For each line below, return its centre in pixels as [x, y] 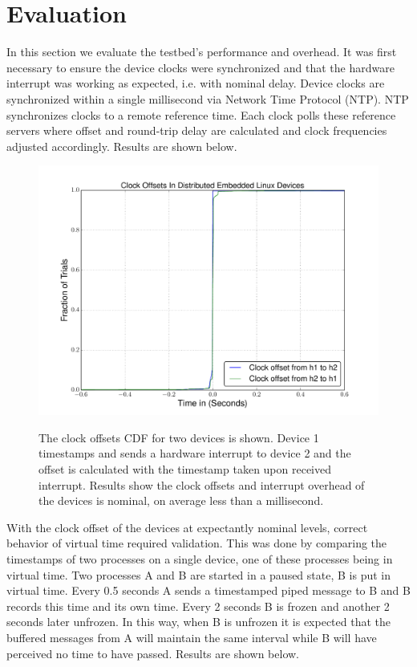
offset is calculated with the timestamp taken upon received [185, 469]
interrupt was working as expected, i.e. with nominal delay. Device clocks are [196, 83]
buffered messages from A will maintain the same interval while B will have [192, 637]
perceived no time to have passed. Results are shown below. [153, 653]
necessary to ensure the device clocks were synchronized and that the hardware [200, 67]
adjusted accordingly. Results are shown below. [122, 146]
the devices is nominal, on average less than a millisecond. [181, 500]
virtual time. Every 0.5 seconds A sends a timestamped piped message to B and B [208, 590]
